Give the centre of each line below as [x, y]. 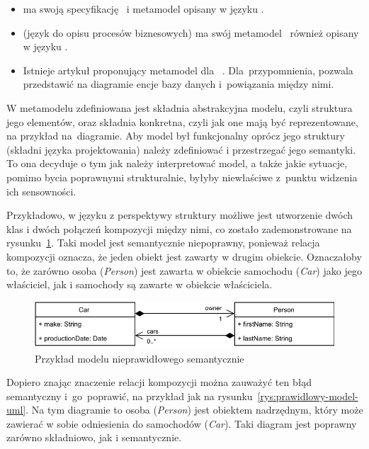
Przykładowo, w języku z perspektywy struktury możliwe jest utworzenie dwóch [180, 215]
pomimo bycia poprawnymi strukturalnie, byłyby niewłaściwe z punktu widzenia [182, 177]
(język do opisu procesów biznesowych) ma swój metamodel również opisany [191, 32]
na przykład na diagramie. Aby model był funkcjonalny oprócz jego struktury [176, 136]
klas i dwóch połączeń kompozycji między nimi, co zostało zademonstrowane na [179, 228]
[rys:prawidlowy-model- [308, 396]
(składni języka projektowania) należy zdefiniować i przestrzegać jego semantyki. [181, 149]
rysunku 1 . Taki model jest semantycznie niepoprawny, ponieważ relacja [163, 243]
